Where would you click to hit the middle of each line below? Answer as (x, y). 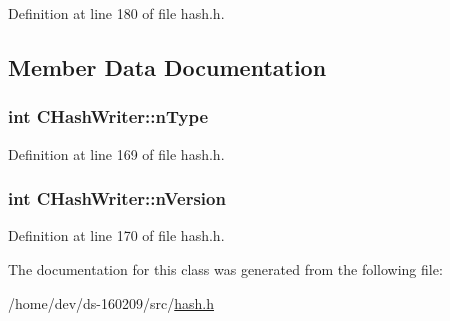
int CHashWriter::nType (108, 116)
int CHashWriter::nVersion (117, 198)
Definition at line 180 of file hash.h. (116, 13)
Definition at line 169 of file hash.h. (116, 153)
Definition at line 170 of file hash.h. (116, 235)
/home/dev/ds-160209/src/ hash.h (111, 302)
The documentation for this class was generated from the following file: (225, 269)
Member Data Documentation (167, 66)
